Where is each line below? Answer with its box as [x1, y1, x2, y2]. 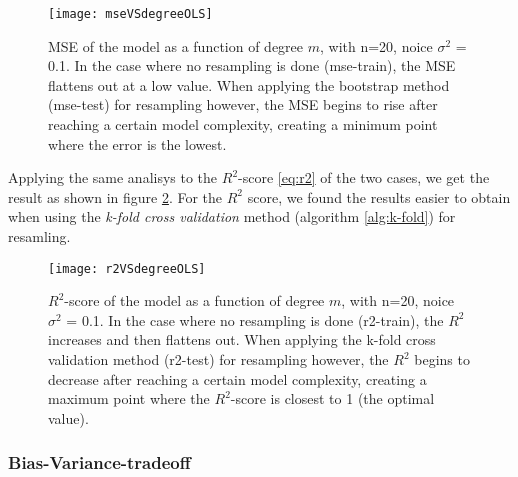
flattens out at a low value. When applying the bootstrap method [48, 74, 450, 95]
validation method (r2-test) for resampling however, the [48, 349, 389, 370]
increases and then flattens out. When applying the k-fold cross [48, 329, 436, 350]
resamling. [8, 226, 71, 246]
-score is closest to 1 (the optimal [230, 388, 435, 409]
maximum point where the [48, 388, 210, 409]
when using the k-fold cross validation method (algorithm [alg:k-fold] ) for [8, 206, 456, 227]
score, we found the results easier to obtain [247, 186, 511, 207]
